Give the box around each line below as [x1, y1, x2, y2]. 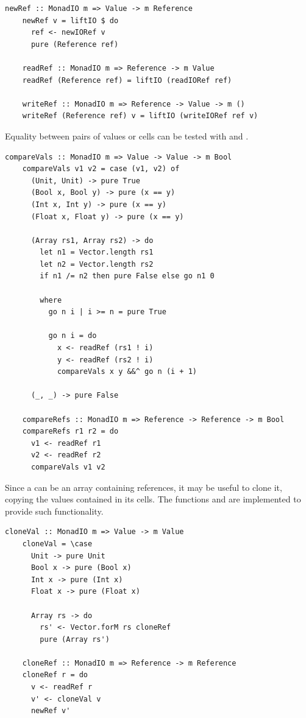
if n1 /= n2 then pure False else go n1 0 [40, 272, 215, 281]
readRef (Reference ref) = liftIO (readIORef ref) [22, 76, 232, 85]
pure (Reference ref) [30, 40, 119, 49]
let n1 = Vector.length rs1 [40, 248, 154, 257]
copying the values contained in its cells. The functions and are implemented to [5, 493, 301, 505]
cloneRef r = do [22, 670, 88, 680]
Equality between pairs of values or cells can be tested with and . [5, 129, 249, 142]
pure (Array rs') [40, 635, 110, 644]
